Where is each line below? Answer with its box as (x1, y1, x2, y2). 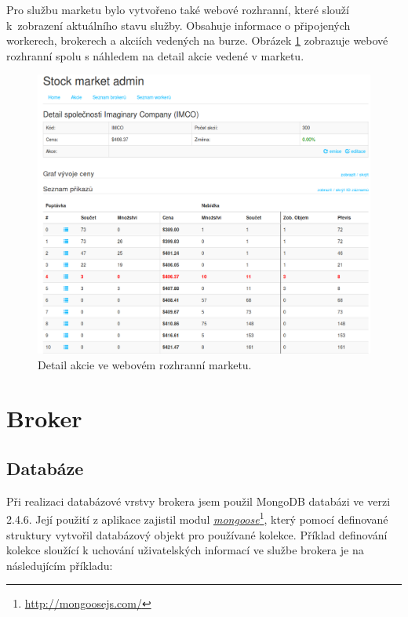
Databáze (6, 456, 84, 480)
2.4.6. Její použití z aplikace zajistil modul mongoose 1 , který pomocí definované (6, 509, 388, 528)
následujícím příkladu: (6, 557, 113, 573)
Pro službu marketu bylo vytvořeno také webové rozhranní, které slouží (6, 2, 349, 17)
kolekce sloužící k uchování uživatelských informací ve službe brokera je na (6, 542, 364, 558)
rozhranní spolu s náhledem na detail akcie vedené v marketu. (6, 47, 304, 64)
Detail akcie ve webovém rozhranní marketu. (38, 356, 252, 372)
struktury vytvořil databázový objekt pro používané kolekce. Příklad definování (6, 526, 388, 543)
